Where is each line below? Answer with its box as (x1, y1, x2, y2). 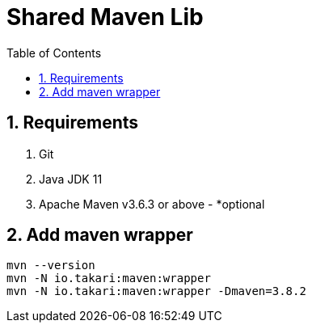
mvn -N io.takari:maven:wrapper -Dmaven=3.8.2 (6, 285, 306, 298)
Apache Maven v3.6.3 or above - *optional (39, 196, 265, 211)
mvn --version (6, 259, 95, 272)
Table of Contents (6, 45, 102, 60)
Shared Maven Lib (6, 3, 204, 31)
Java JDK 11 (39, 171, 103, 186)
